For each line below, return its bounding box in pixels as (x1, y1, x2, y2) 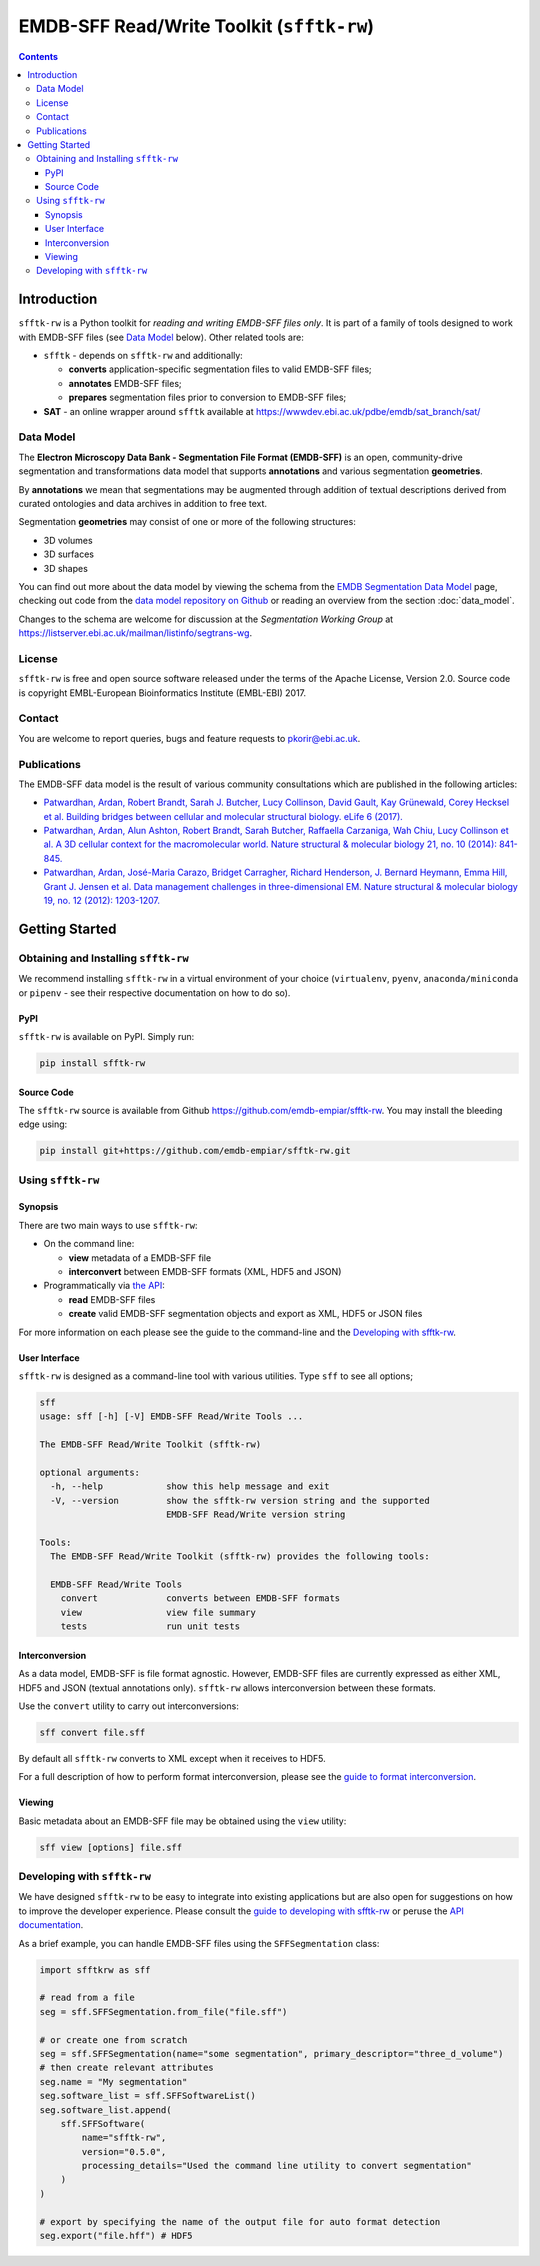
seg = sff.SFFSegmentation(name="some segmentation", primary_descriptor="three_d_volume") (39, 2048, 504, 2059)
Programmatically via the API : (43, 1280, 165, 1292)
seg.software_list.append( (39, 2104, 172, 2115)
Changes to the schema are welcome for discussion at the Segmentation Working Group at (18, 613, 394, 625)
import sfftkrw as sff (39, 1964, 151, 1975)
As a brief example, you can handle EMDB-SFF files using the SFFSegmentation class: (18, 1937, 380, 1949)
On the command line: (43, 1238, 135, 1250)
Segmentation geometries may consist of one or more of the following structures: (18, 516, 357, 528)
